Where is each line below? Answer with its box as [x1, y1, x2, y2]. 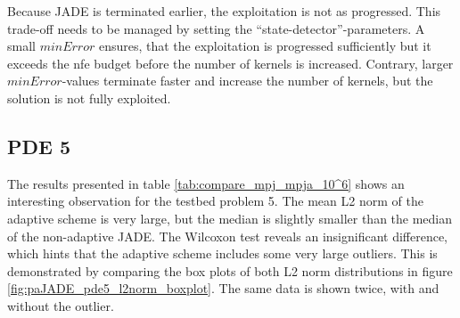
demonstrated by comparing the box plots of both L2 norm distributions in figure [7, 261, 453, 280]
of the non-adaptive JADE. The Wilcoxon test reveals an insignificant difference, [7, 226, 448, 245]
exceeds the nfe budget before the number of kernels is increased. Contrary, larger [7, 53, 454, 72]
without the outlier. [7, 296, 114, 314]
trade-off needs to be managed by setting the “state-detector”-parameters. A [7, 19, 425, 37]
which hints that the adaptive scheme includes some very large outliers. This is [7, 244, 438, 263]
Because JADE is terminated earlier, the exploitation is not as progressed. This [7, 2, 441, 20]
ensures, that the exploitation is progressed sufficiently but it [98, 37, 431, 55]
